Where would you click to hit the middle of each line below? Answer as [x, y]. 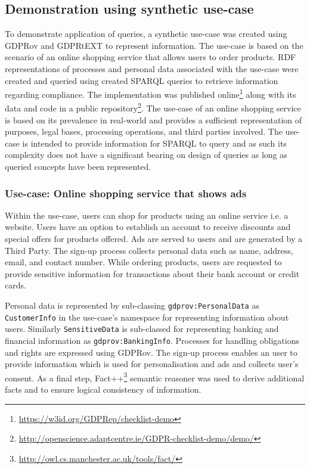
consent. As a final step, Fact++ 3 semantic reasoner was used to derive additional [155, 377]
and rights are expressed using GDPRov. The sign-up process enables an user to [151, 352]
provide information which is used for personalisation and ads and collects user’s [152, 364]
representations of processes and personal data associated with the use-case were [152, 68]
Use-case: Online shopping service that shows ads [126, 193]
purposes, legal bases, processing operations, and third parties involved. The [144, 131]
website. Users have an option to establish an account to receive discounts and [148, 227]
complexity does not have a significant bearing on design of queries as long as [146, 155]
